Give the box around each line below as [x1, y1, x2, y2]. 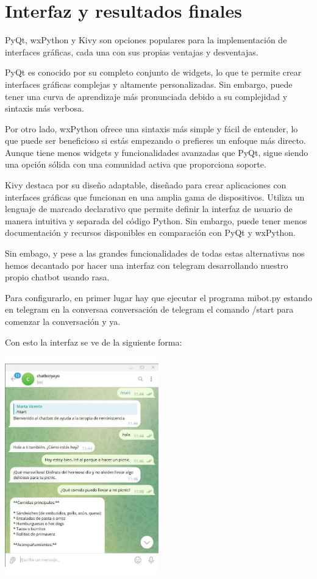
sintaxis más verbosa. [5, 102, 84, 115]
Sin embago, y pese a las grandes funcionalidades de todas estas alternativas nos [5, 247, 305, 260]
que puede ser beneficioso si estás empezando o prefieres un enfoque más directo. [5, 134, 306, 147]
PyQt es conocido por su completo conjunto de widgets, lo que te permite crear [5, 66, 302, 79]
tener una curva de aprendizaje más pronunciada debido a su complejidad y [5, 90, 288, 102]
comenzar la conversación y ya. [5, 315, 121, 327]
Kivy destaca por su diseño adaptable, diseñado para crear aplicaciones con [5, 179, 287, 191]
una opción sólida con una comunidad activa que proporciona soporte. [5, 158, 266, 171]
